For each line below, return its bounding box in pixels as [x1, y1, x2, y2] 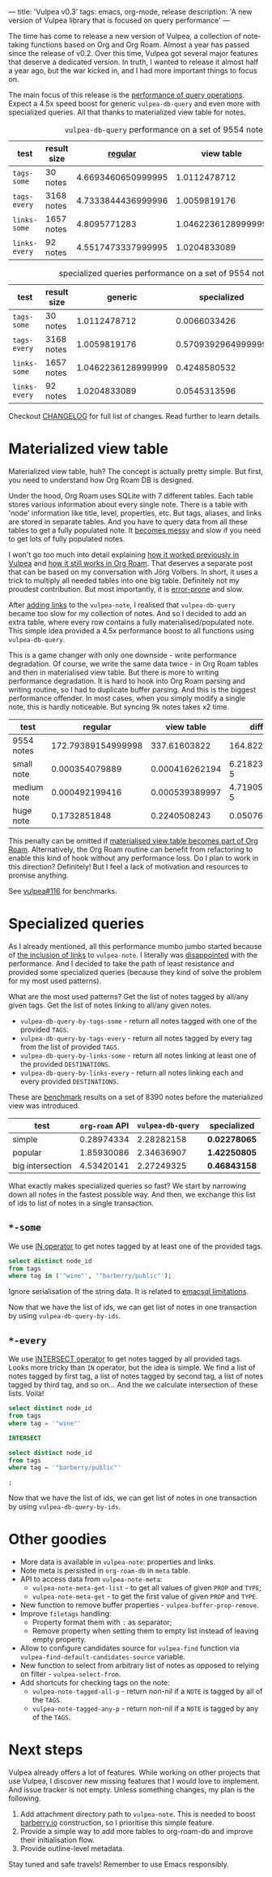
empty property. [32, 1635, 87, 1645]
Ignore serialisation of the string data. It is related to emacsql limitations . [8, 1287, 249, 1297]
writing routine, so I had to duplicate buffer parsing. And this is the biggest [8, 684, 257, 694]
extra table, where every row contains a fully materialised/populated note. [8, 617, 255, 627]
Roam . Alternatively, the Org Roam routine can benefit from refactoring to [8, 844, 253, 854]
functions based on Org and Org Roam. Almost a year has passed [31, 40, 249, 50]
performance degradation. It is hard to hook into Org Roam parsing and [8, 675, 245, 685]
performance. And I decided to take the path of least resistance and [8, 958, 235, 969]
